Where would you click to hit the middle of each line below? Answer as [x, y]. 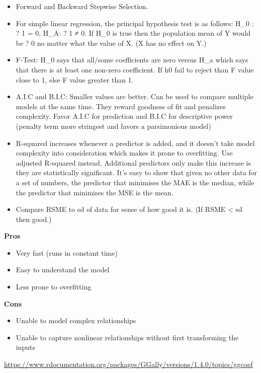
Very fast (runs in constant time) [67, 252]
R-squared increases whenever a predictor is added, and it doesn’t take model [135, 143]
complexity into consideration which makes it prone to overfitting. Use [124, 153]
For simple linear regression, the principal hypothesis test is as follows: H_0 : [135, 23]
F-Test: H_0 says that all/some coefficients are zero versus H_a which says [132, 60]
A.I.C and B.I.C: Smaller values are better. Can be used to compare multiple [135, 96]
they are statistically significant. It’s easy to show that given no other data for [137, 172]
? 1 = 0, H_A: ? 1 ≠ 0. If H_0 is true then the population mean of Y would [133, 33]
